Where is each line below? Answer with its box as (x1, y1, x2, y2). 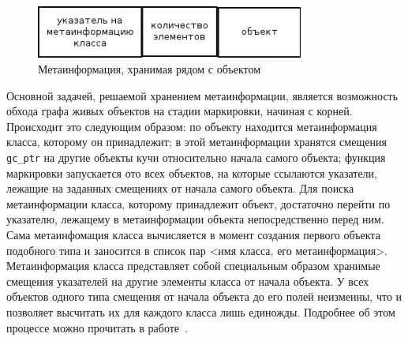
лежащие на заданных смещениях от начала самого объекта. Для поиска (6, 180, 354, 197)
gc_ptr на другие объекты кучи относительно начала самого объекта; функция (6, 148, 386, 165)
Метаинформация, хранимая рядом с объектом (38, 60, 261, 77)
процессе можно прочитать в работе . (6, 319, 188, 335)
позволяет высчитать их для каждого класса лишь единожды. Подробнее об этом (6, 303, 395, 320)
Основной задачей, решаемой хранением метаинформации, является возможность (6, 87, 399, 103)
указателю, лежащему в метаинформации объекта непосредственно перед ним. (6, 211, 384, 227)
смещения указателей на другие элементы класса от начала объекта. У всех (6, 272, 369, 289)
